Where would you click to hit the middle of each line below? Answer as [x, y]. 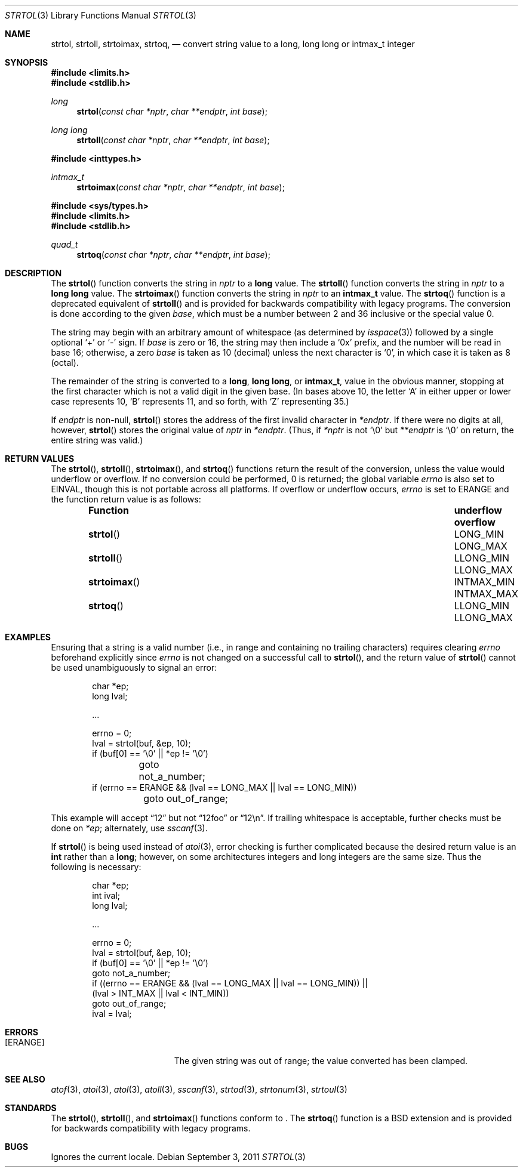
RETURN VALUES [40, 459]
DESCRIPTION [33, 273]
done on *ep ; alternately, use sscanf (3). [129, 828]
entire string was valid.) [97, 440]
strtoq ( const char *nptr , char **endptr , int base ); [173, 255]
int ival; [106, 895]
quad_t [64, 244]
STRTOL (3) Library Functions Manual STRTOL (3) [101, 15]
